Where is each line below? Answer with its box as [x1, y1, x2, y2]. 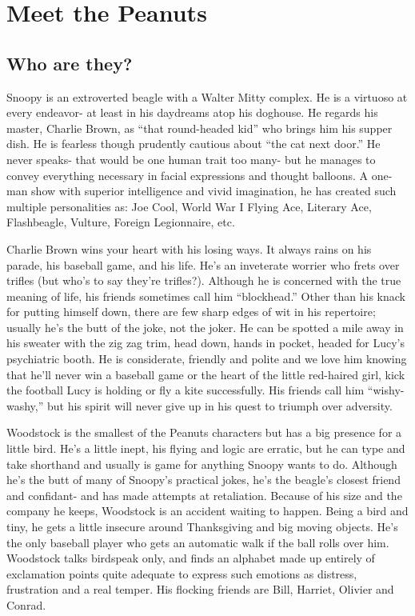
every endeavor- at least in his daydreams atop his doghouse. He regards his [6, 104, 378, 121]
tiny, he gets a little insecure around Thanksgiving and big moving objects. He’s [6, 518, 398, 535]
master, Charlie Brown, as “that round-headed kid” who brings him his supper [6, 119, 393, 136]
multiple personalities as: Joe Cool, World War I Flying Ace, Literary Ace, [6, 198, 372, 214]
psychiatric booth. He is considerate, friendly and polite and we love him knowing [6, 350, 407, 367]
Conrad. [6, 596, 46, 613]
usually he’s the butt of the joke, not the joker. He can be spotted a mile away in [6, 318, 404, 335]
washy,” [6, 397, 44, 414]
